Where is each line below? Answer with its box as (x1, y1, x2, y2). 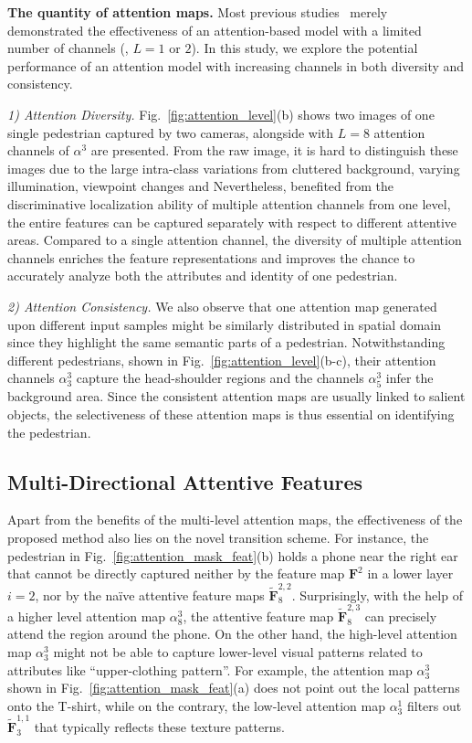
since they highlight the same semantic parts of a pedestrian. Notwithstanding (7, 333, 446, 352)
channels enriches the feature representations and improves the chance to (7, 248, 415, 267)
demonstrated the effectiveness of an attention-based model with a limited (7, 20, 422, 39)
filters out (406, 695, 462, 715)
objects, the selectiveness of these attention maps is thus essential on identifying (7, 405, 455, 424)
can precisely (364, 606, 437, 625)
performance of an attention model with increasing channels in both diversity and (7, 56, 465, 75)
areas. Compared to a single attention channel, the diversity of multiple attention (7, 230, 462, 249)
